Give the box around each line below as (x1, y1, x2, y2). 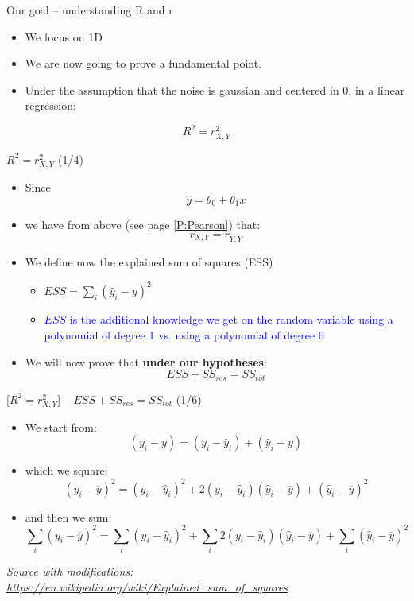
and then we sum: (25, 508, 112, 525)
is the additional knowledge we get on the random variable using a (69, 311, 393, 328)
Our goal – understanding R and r (6, 2, 173, 17)
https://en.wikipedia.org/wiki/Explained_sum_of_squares (6, 578, 288, 595)
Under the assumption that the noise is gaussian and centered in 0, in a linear (25, 81, 405, 98)
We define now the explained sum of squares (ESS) (25, 254, 273, 270)
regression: (25, 97, 76, 114)
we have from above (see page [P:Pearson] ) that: (25, 216, 261, 233)
